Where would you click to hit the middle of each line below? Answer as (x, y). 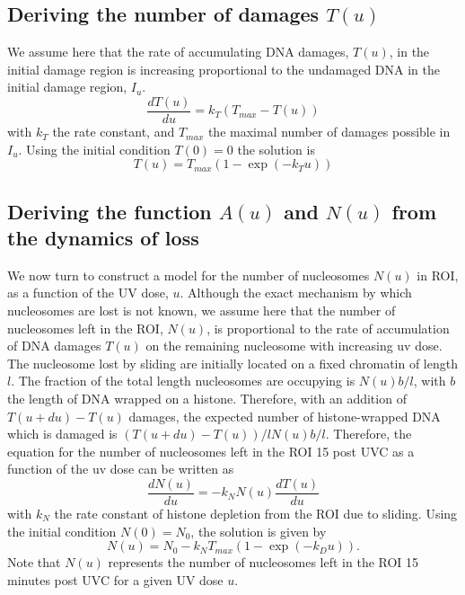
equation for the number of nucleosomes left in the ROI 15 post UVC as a (211, 451)
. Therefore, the (368, 434)
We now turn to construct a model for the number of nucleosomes (189, 275)
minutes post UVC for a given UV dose (115, 579)
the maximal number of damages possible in (329, 132)
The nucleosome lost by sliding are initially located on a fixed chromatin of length (232, 363)
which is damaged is (62, 434)
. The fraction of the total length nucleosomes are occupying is (183, 381)
